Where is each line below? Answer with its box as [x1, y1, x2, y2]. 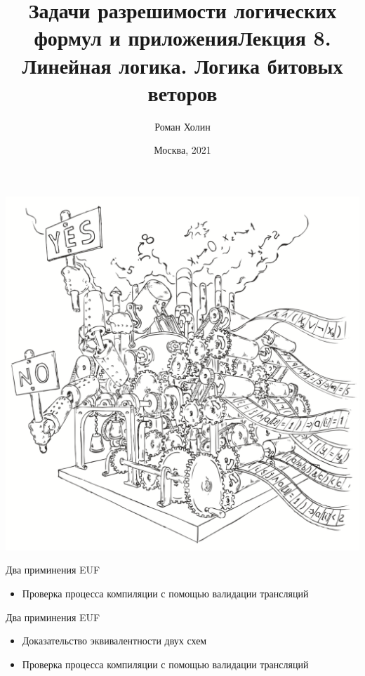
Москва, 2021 [154, 143, 211, 157]
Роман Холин [154, 119, 211, 133]
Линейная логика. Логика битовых [22, 51, 343, 79]
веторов [147, 78, 218, 107]
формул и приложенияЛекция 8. [34, 23, 331, 52]
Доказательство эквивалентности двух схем [22, 633, 207, 648]
